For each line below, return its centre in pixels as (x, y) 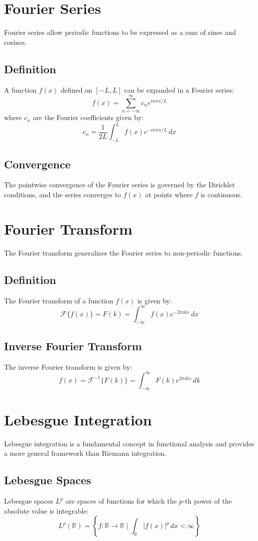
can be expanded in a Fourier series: (179, 89)
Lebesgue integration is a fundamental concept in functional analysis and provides (129, 443)
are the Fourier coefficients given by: (88, 117)
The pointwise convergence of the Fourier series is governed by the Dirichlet (120, 185)
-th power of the (207, 501)
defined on (77, 89)
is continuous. (221, 194)
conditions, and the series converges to (63, 194)
